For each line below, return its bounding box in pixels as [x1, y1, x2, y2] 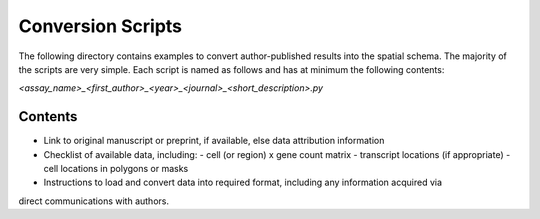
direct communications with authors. [18, 195, 170, 207]
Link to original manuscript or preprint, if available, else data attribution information [43, 135, 385, 147]
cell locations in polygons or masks [43, 163, 189, 175]
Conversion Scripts [18, 15, 183, 37]
